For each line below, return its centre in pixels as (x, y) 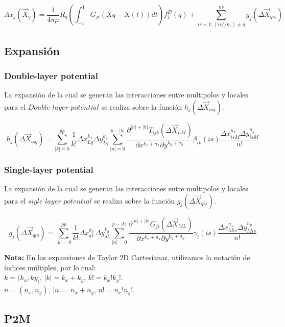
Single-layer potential (49, 169)
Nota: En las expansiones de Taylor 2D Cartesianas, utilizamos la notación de (127, 257)
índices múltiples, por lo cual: (50, 267)
